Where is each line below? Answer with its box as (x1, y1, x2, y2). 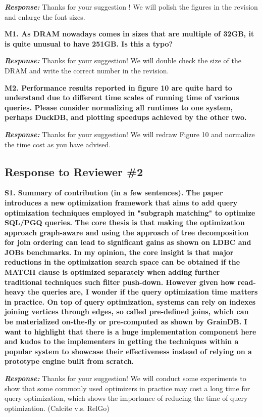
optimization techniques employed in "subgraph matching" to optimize (5, 207, 255, 218)
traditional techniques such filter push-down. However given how (5, 276, 235, 287)
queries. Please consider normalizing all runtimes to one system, (5, 102, 233, 112)
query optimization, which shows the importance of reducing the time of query (5, 393, 248, 403)
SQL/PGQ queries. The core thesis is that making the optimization (5, 217, 245, 228)
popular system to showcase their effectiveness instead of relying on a (5, 346, 252, 356)
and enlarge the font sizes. (5, 11, 85, 22)
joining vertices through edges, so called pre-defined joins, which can (5, 306, 249, 317)
